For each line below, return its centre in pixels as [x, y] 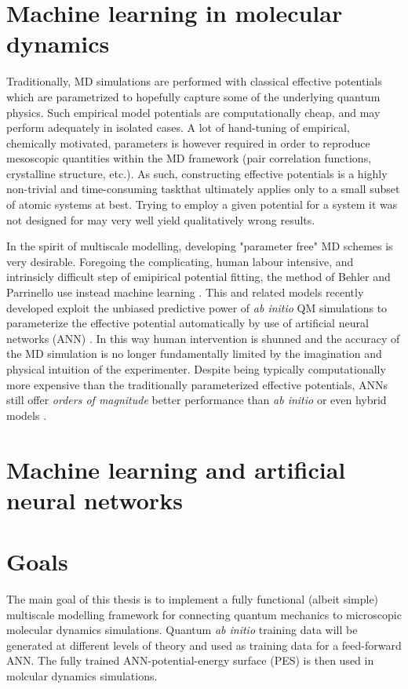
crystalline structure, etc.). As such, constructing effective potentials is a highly [197, 173]
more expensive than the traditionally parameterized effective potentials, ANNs [197, 384]
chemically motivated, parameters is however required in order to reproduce [188, 142]
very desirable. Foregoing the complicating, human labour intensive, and [180, 261]
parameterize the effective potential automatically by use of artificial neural [188, 323]
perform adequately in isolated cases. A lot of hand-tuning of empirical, [178, 128]
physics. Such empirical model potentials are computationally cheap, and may [193, 112]
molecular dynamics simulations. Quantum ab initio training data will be [182, 630]
